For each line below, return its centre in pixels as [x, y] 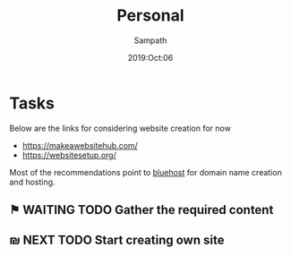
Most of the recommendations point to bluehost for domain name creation [145, 172]
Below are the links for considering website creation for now [120, 128]
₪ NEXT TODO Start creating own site [117, 240]
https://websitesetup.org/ [69, 155]
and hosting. [32, 182]
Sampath [150, 40]
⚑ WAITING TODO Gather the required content [141, 210]
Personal [150, 16]
